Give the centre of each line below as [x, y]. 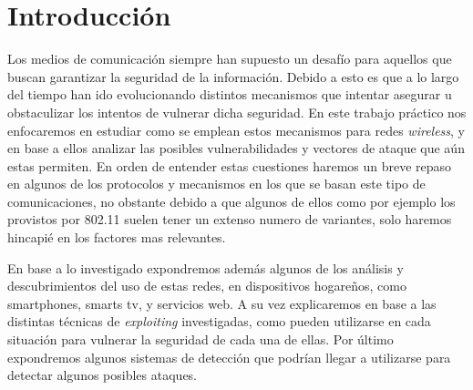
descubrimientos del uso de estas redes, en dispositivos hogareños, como [207, 286]
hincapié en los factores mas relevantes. [117, 237]
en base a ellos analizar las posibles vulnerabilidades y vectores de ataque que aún [236, 148]
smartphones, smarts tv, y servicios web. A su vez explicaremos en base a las [222, 303]
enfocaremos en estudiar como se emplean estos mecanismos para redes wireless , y [236, 130]
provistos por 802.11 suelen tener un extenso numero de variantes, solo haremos [230, 219]
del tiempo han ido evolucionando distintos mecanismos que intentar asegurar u [230, 94]
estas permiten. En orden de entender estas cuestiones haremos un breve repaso [230, 165]
